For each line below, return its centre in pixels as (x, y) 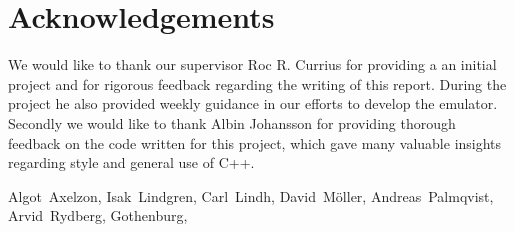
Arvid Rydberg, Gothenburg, (98, 215)
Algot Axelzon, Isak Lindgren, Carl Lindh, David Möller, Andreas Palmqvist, (251, 195)
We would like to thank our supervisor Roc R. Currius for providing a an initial (252, 64)
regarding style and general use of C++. (131, 162)
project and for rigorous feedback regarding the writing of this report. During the (257, 83)
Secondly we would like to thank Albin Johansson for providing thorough (232, 122)
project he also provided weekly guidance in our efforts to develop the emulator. (253, 103)
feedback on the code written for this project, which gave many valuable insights (255, 142)
